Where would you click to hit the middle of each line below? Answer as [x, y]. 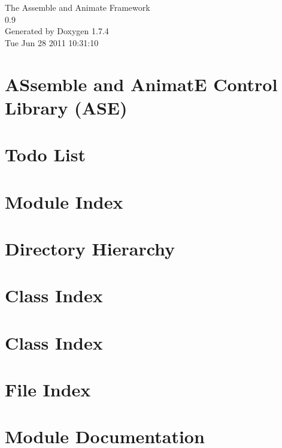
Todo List [45, 154]
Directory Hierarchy [90, 248]
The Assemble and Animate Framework [78, 7]
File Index [48, 389]
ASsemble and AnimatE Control [141, 84]
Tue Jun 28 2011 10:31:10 [52, 42]
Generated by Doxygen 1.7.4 [57, 31]
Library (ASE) [66, 107]
